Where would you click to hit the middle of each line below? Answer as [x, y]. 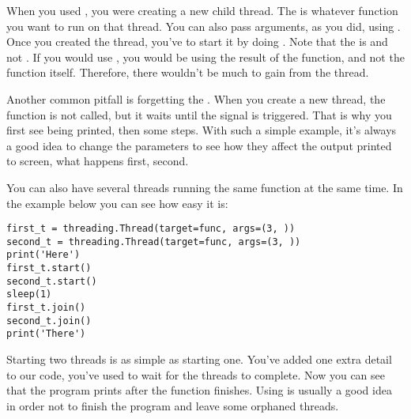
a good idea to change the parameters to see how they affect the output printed [199, 145]
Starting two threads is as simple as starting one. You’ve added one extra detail [199, 359]
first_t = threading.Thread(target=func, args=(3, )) [151, 229]
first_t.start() [49, 268]
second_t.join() [49, 321]
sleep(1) [29, 294]
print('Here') [43, 255]
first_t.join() [46, 308]
